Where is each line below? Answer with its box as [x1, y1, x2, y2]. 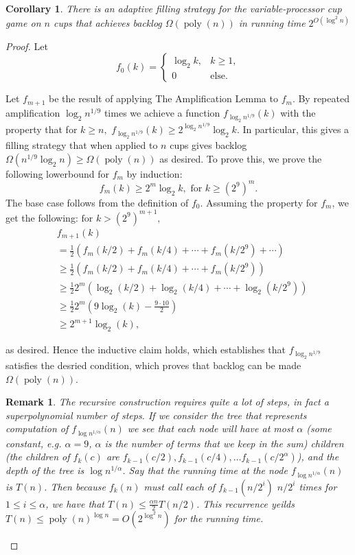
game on [5, 16, 41, 30]
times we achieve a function [104, 105, 220, 119]
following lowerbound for [5, 166, 110, 180]
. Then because [44, 479, 106, 493]
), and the [297, 449, 339, 464]
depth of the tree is [5, 463, 84, 477]
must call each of [144, 479, 216, 493]
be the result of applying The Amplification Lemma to [48, 91, 278, 106]
